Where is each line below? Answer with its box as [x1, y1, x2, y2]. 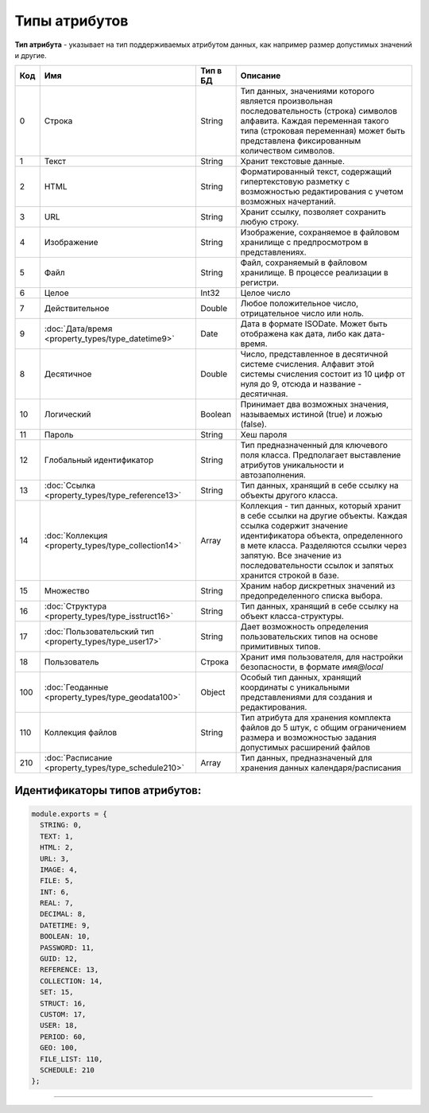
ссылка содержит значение [240, 520, 349, 531]
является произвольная [240, 95, 333, 107]
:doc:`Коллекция [44, 530, 108, 541]
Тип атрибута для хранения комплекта [240, 712, 392, 723]
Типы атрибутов [14, 12, 129, 29]
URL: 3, [40, 854, 70, 863]
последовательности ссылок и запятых [240, 560, 394, 571]
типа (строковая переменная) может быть [240, 126, 405, 137]
